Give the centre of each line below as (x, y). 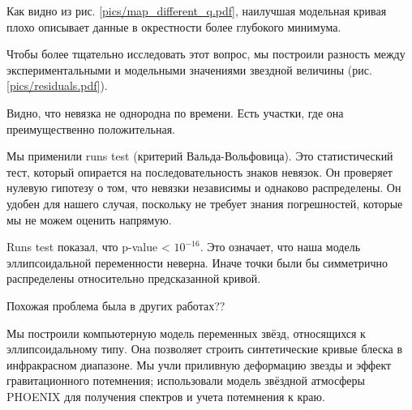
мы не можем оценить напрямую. (89, 219)
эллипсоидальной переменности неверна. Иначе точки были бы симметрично (197, 262)
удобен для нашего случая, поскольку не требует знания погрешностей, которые (205, 203)
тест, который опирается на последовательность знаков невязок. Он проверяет (200, 171)
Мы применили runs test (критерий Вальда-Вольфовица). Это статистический (200, 156)
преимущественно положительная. (91, 128)
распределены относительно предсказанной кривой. (134, 278)
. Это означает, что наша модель (280, 247)
